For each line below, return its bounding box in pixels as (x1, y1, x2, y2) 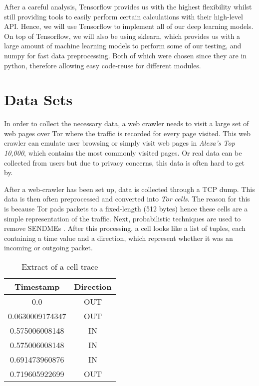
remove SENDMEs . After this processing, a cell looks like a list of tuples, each (4, 223, 246, 233)
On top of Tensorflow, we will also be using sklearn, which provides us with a (4, 30, 241, 41)
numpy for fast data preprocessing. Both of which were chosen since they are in (4, 50, 247, 60)
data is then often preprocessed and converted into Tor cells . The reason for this (4, 193, 250, 204)
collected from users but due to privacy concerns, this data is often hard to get (4, 157, 245, 168)
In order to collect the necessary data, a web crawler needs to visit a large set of (4, 118, 249, 129)
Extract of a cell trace (21, 261, 98, 272)
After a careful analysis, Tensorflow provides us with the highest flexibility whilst (4, 1, 252, 11)
